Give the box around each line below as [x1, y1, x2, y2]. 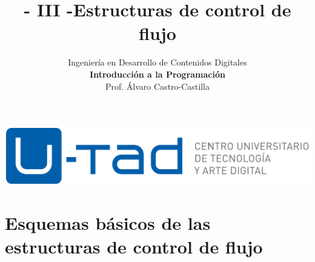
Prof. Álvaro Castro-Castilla [105, 79, 210, 92]
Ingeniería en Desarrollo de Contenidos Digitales [68, 56, 247, 69]
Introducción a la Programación [90, 67, 225, 80]
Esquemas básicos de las [5, 210, 211, 235]
